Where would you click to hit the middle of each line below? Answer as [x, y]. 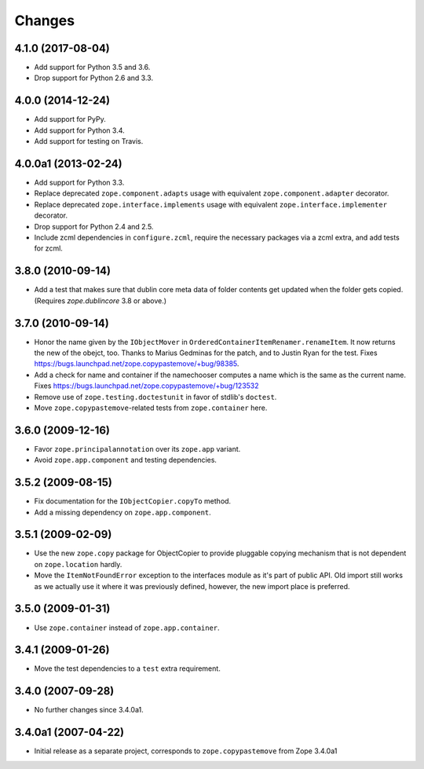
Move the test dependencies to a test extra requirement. [128, 668]
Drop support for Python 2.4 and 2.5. [94, 226]
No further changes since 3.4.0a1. [89, 710]
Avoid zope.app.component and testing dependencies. [126, 460]
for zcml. [48, 248]
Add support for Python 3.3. [79, 183]
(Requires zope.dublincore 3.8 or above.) [101, 300]
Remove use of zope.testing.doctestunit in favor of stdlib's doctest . [155, 397]
